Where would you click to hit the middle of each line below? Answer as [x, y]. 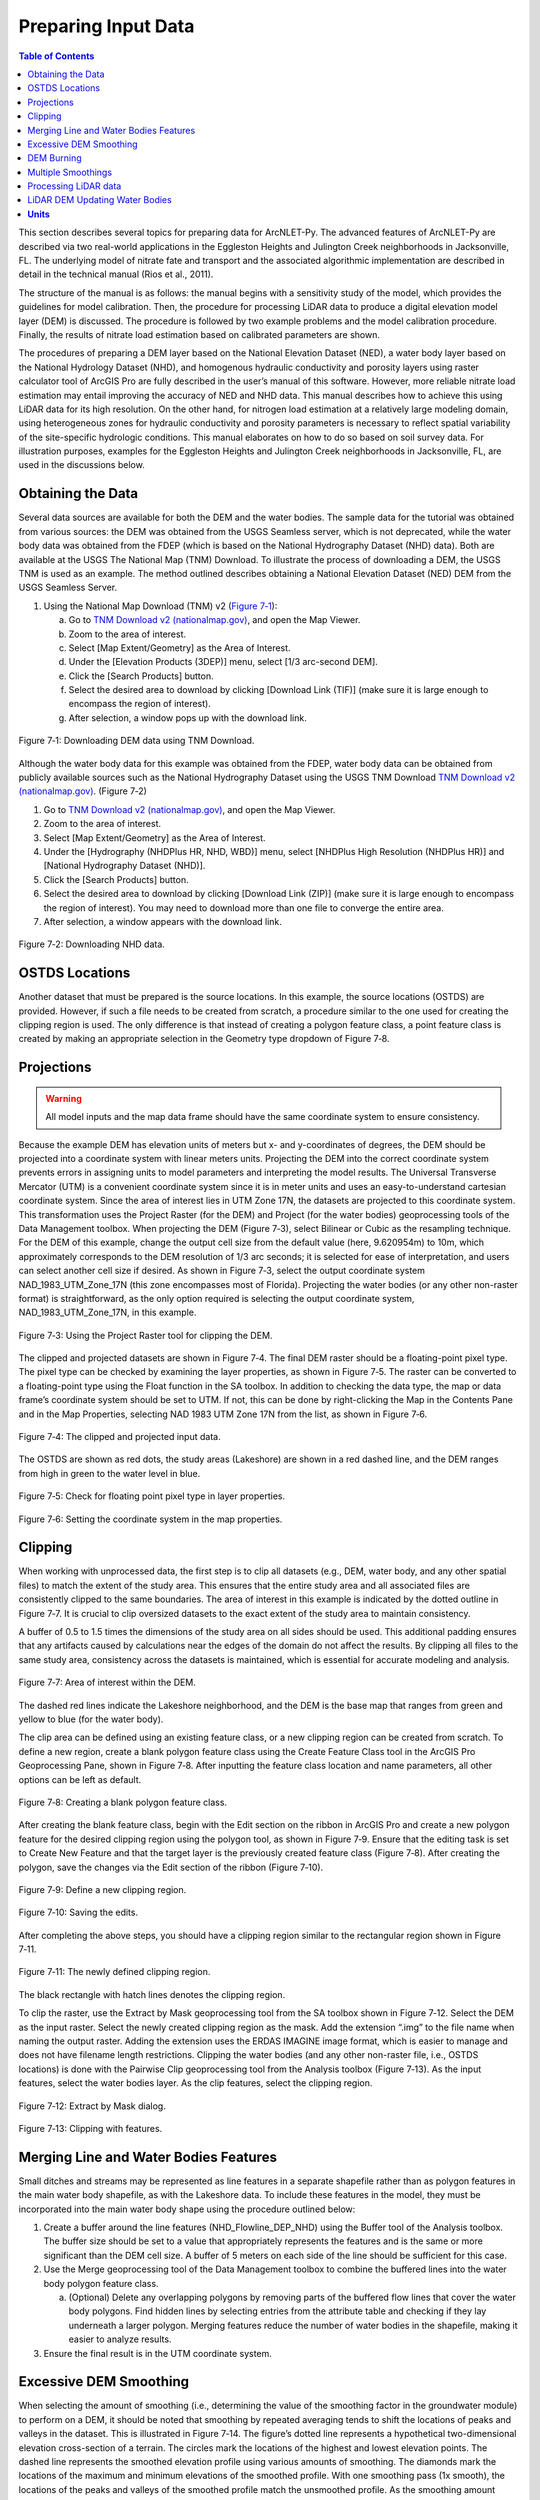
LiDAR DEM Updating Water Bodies [99, 200]
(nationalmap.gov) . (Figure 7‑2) [82, 791]
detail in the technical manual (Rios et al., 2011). [116, 274]
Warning [63, 1098]
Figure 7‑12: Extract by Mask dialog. [92, 2106]
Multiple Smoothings [70, 172]
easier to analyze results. [120, 2339]
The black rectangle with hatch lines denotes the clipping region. [152, 1994]
